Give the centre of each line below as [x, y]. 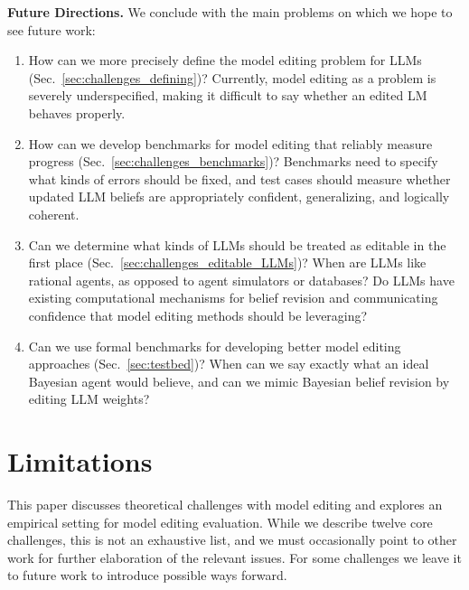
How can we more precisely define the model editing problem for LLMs [225, 60]
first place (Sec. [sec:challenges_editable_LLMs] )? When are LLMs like [227, 262]
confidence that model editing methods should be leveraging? [198, 315]
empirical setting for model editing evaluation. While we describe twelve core [220, 522]
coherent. [54, 214]
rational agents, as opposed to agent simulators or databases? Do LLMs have [241, 280]
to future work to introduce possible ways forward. [147, 575]
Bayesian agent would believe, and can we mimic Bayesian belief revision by [239, 381]
